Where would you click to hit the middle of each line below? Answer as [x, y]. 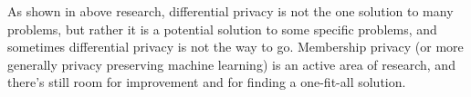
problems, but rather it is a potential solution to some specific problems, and [222, 29]
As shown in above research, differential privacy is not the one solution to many [230, 11]
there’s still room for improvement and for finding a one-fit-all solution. [207, 82]
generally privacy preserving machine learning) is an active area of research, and [231, 64]
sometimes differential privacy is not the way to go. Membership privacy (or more [235, 47]
